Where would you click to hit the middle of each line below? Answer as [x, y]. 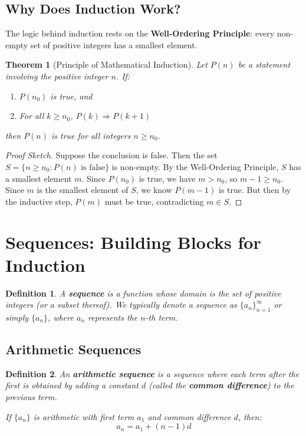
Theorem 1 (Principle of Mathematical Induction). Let [106, 64]
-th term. [162, 317]
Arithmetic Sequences [73, 349]
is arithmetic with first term [84, 416]
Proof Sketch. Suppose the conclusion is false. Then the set [111, 155]
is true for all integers [91, 135]
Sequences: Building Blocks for [133, 242]
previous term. [31, 397]
